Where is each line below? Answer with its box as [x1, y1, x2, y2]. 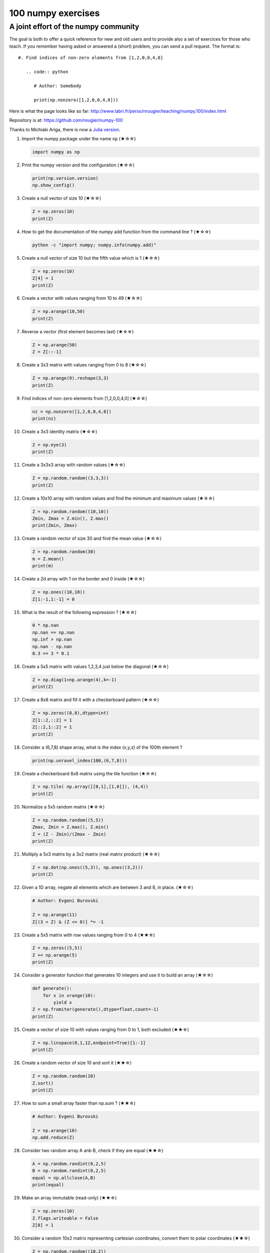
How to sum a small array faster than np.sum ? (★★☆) [21, 1100, 136, 1106]
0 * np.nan [32, 622, 59, 629]
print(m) [32, 563, 54, 569]
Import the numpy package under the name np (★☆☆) [21, 136, 136, 142]
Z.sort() [32, 1080, 54, 1086]
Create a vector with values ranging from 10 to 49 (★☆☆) [21, 295, 142, 301]
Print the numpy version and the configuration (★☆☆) [21, 162, 135, 168]
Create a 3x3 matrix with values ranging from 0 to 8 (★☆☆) [21, 362, 146, 368]
